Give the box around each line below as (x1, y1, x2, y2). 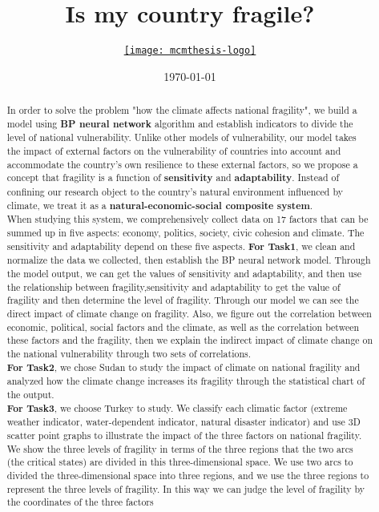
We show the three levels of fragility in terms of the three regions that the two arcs (6, 441, 353, 455)
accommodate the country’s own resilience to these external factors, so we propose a (6, 157, 358, 171)
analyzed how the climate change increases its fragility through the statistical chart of (6, 374, 365, 388)
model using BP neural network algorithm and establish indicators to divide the (6, 116, 353, 131)
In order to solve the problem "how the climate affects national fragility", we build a (6, 103, 357, 117)
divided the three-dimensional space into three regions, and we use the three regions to (6, 468, 369, 482)
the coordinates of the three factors (6, 495, 154, 509)
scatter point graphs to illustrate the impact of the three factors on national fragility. (6, 428, 362, 441)
